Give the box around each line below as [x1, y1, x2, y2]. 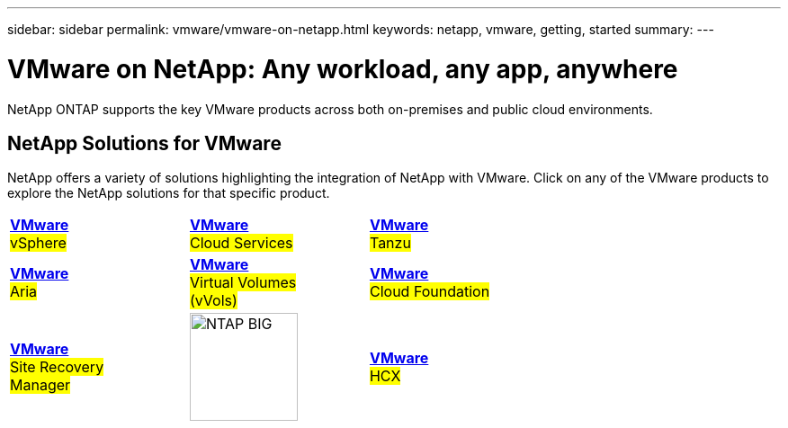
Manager [10, 376, 71, 395]
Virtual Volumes [189, 273, 297, 292]
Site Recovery [10, 358, 104, 377]
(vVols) [189, 291, 237, 310]
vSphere [10, 234, 67, 253]
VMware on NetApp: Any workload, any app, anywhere [7, 53, 678, 85]
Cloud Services [189, 234, 293, 253]
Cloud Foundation [369, 282, 490, 301]
